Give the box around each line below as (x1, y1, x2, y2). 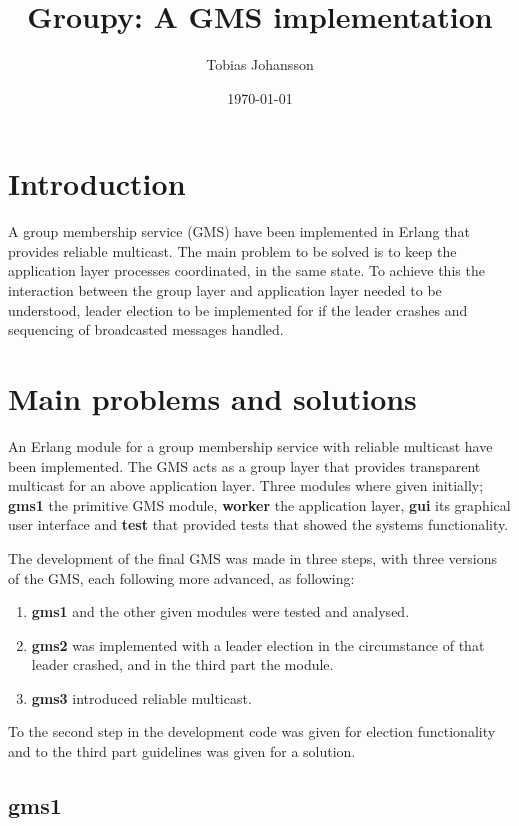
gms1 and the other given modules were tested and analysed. (31, 601, 410, 622)
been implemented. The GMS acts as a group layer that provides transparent (8, 455, 481, 476)
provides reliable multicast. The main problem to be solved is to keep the (8, 240, 457, 261)
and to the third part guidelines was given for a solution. (8, 741, 356, 762)
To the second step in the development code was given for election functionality (8, 721, 496, 742)
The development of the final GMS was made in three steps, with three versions (8, 547, 498, 568)
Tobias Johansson (206, 54, 314, 75)
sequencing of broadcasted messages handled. (8, 319, 284, 340)
